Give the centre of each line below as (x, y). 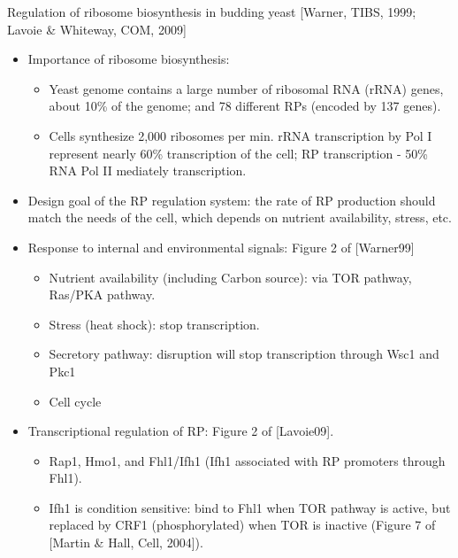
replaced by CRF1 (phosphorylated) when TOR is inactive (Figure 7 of (242, 525)
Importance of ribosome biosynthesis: (129, 59)
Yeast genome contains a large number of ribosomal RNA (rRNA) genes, (246, 88)
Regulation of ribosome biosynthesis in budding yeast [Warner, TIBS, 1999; (212, 12)
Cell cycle (75, 401)
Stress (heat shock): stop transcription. (154, 324)
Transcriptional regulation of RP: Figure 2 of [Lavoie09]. (181, 431)
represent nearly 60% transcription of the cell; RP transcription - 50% (238, 153)
